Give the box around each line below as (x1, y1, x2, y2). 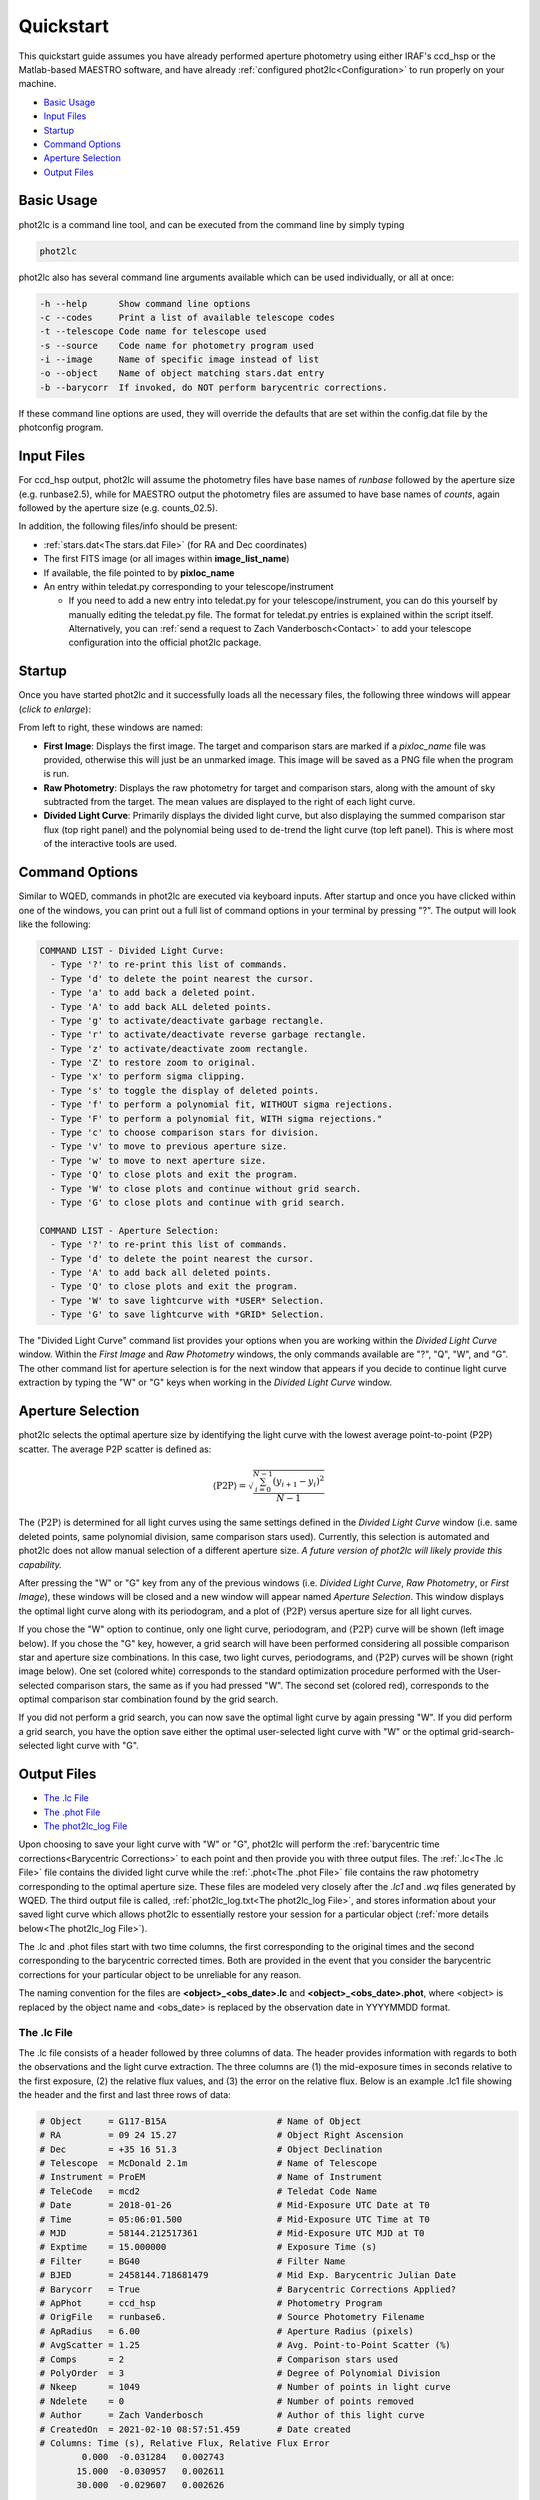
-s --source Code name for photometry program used (39, 340, 314, 351)
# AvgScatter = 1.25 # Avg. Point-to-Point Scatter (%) (39, 2340, 452, 2351)
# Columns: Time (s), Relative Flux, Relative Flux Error (39, 2437, 330, 2449)
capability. (18, 1558, 62, 1570)
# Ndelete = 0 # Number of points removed (39, 2395, 415, 2407)
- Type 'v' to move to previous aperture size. (50, 1141, 288, 1152)
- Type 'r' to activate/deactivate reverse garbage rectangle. (50, 1029, 367, 1040)
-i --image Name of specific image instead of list (39, 354, 320, 365)
